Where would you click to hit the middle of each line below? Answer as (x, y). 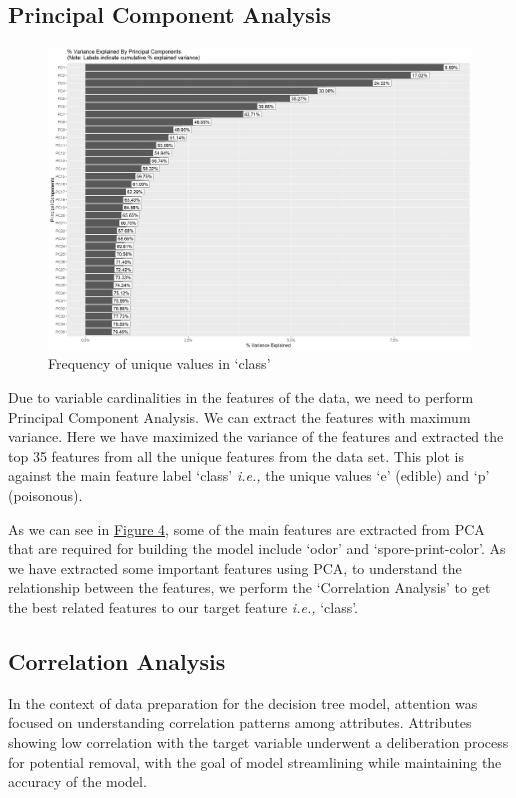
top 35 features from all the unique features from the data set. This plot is (236, 455)
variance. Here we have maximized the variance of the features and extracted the (256, 436)
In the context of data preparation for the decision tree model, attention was (243, 702)
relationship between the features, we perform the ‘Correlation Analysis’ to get (249, 587)
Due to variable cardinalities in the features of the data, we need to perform (241, 397)
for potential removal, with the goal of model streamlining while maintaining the (255, 761)
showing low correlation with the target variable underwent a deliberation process (258, 741)
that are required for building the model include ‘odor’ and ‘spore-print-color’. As (257, 548)
